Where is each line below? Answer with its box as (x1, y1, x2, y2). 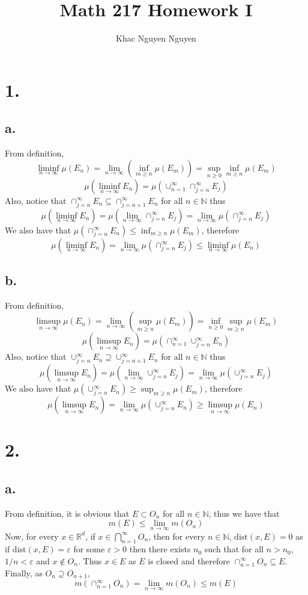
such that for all (204, 543, 264, 555)
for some (73, 543, 105, 555)
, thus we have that (208, 507, 280, 519)
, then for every (148, 529, 205, 542)
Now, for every (5, 529, 59, 542)
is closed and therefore (148, 554, 231, 567)
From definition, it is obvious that (5, 507, 130, 519)
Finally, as (5, 566, 43, 579)
